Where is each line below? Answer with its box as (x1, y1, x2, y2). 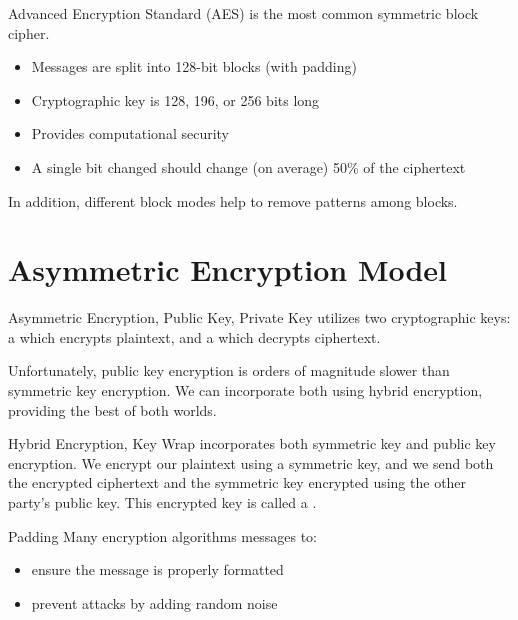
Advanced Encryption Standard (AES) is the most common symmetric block (8, 3, 479, 23)
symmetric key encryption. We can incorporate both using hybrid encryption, (8, 380, 483, 401)
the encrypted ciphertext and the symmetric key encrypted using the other (8, 472, 467, 493)
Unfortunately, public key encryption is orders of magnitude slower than (8, 360, 450, 381)
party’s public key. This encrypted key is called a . (8, 492, 317, 513)
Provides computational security (31, 123, 230, 144)
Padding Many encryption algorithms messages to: (8, 525, 317, 546)
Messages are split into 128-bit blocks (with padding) (31, 56, 357, 77)
